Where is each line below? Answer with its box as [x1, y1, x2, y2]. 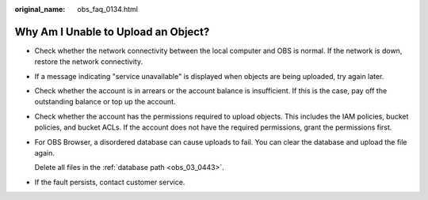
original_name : [14, 5, 66, 13]
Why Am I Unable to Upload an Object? [14, 25, 210, 39]
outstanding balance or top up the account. [34, 97, 176, 107]
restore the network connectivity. [34, 57, 143, 66]
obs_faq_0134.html [77, 5, 139, 13]
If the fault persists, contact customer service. [34, 177, 185, 187]
